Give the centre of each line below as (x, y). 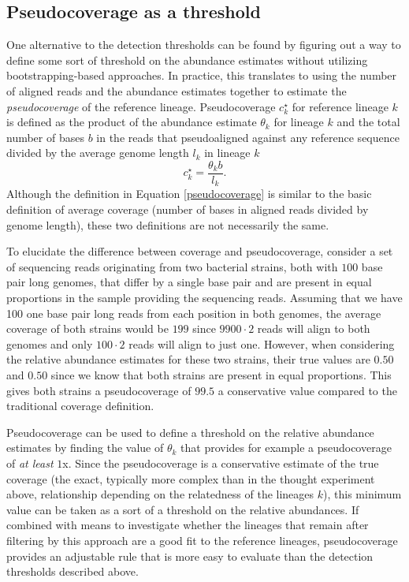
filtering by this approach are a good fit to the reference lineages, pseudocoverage (202, 540)
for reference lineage (340, 106)
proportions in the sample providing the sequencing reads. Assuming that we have (204, 298)
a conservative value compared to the (307, 390)
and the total (368, 122)
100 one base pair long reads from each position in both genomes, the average (194, 313)
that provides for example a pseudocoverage (286, 448)
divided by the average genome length (98, 153)
